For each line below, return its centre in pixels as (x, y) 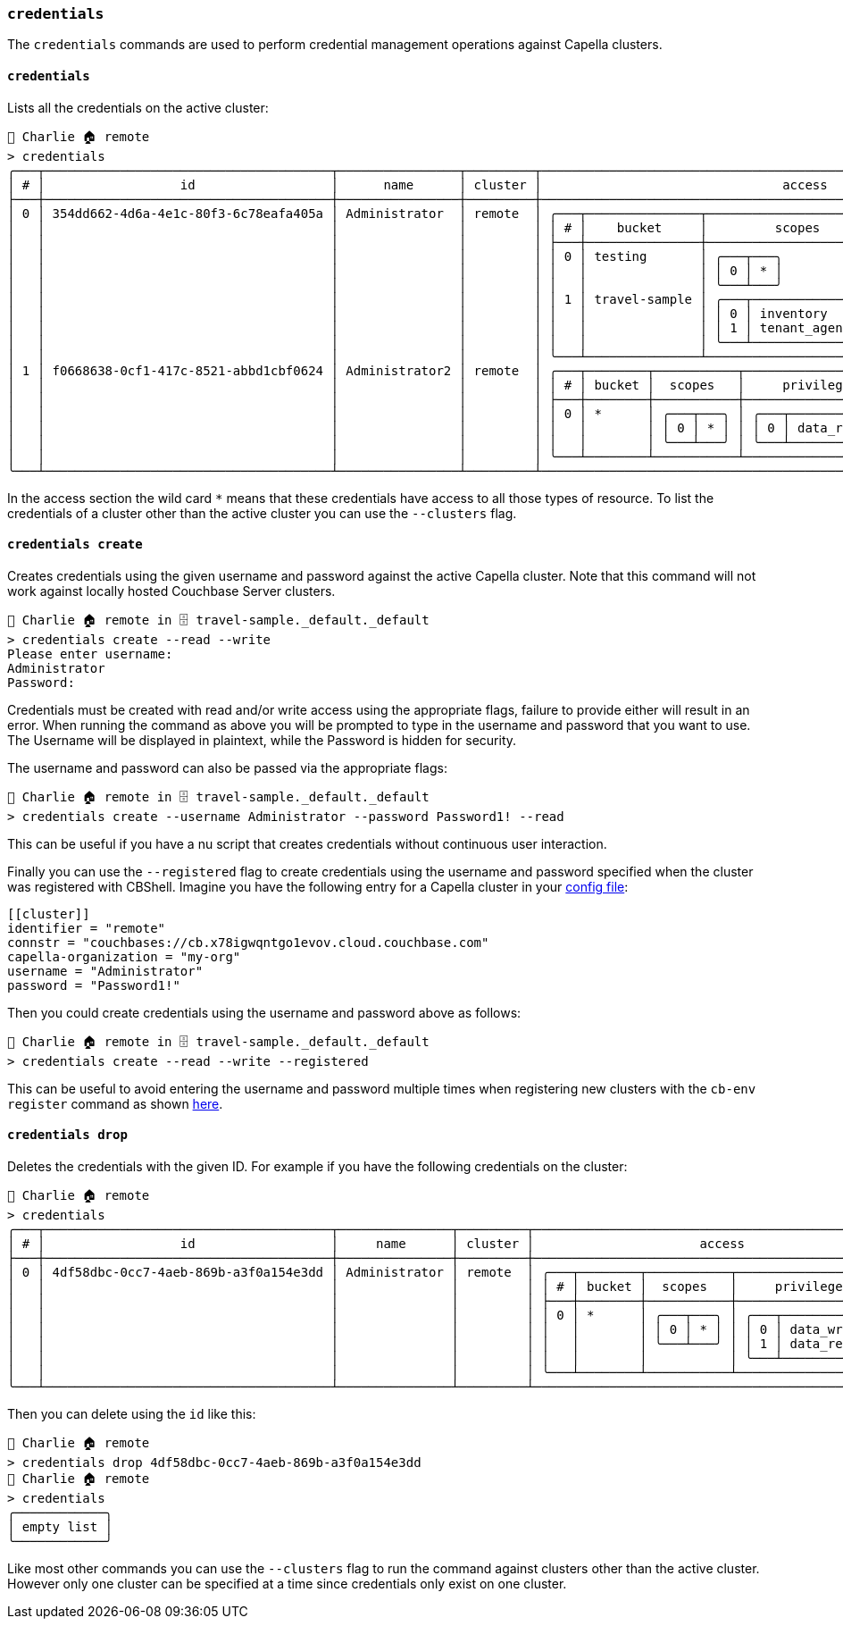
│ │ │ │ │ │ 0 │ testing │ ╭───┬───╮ (395, 256)
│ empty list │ (60, 1527)
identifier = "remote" (87, 928)
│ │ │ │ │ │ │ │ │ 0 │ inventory (417, 313)
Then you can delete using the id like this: (132, 1414)
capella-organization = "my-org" (124, 956)
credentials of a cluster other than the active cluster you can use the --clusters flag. (262, 513)
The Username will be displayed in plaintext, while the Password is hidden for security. (262, 740)
